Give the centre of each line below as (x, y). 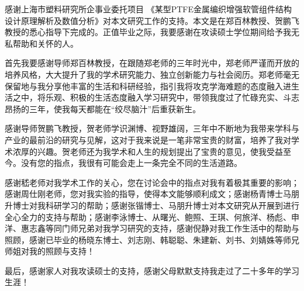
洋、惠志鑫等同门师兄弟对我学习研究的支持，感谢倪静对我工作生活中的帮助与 (152, 228)
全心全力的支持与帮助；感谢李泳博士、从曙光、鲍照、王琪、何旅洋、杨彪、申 (152, 216)
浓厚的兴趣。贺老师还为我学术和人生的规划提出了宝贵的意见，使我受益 (148, 151)
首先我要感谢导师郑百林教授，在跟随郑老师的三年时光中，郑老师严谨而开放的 (152, 63)
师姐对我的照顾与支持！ (50, 251)
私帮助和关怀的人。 (42, 43)
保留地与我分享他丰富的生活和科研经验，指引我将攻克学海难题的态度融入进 (148, 86)
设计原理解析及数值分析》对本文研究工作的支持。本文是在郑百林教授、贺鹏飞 (152, 20)
